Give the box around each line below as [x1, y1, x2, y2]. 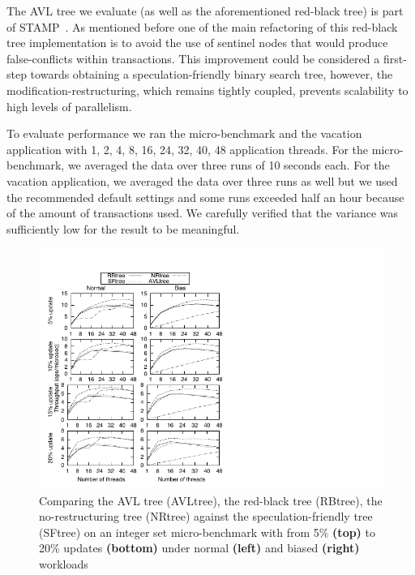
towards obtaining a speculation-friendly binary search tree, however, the [30, 66, 393, 83]
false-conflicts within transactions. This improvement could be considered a [6, 49, 380, 67]
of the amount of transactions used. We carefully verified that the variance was [6, 204, 399, 221]
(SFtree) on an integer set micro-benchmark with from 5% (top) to [39, 523, 375, 540]
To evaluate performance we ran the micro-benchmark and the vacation [6, 125, 362, 142]
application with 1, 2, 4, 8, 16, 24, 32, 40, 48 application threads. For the [6, 140, 369, 157]
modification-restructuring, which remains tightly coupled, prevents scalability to [6, 81, 409, 98]
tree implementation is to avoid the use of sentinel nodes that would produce [6, 34, 388, 51]
